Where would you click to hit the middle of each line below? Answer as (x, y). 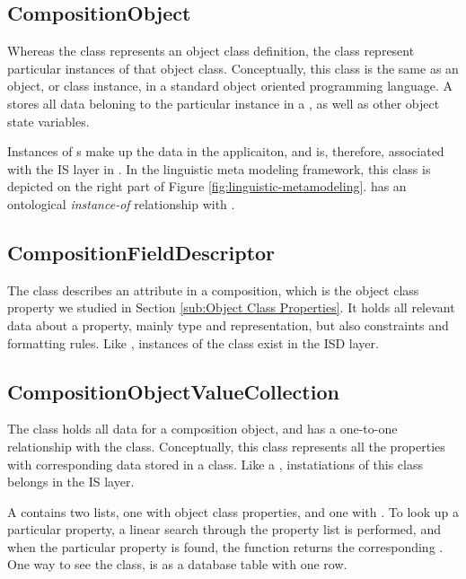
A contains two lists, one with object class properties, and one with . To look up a (233, 511)
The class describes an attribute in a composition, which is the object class (213, 289)
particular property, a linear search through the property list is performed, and (224, 529)
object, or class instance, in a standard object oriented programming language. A (230, 86)
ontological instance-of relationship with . (121, 203)
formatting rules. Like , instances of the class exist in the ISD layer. (193, 342)
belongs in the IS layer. (71, 482)
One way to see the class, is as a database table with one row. (177, 564)
